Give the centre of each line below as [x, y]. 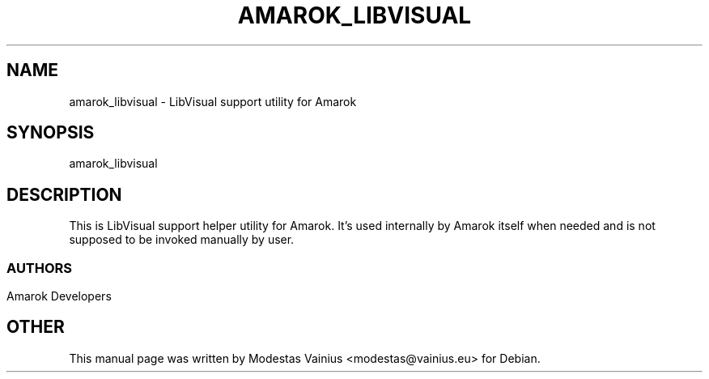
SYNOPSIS [51, 133]
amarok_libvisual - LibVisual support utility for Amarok [213, 101]
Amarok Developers [59, 296]
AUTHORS [40, 268]
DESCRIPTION [64, 194]
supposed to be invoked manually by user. [182, 240]
